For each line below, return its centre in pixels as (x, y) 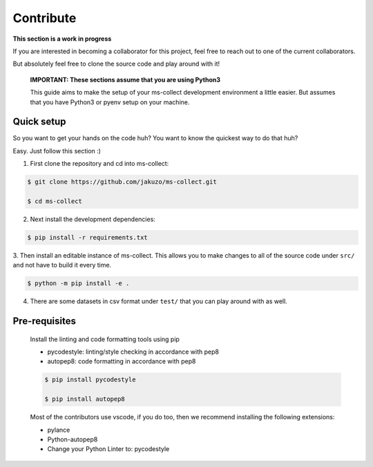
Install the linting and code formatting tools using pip (105, 339)
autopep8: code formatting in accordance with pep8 (122, 361)
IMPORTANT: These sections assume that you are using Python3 (125, 79)
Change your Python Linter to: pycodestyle (108, 449)
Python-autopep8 (73, 439)
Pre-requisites (44, 321)
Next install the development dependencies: (93, 219)
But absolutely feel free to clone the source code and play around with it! (116, 64)
